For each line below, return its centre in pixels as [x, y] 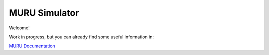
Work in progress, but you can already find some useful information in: [82, 37]
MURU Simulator [44, 13]
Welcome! [19, 28]
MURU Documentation [32, 46]
